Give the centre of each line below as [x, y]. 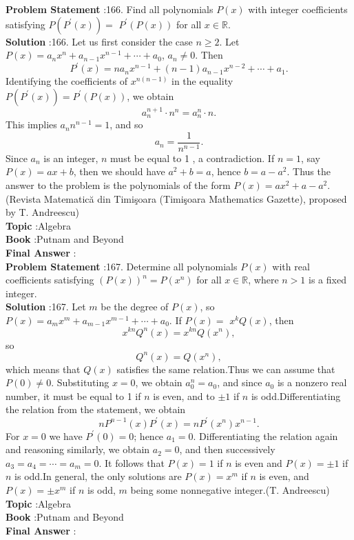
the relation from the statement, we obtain [96, 409]
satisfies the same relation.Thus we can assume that [226, 369]
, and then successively [227, 449]
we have [66, 436]
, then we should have [119, 171]
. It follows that [132, 462]
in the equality [202, 81]
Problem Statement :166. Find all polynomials [110, 9]
